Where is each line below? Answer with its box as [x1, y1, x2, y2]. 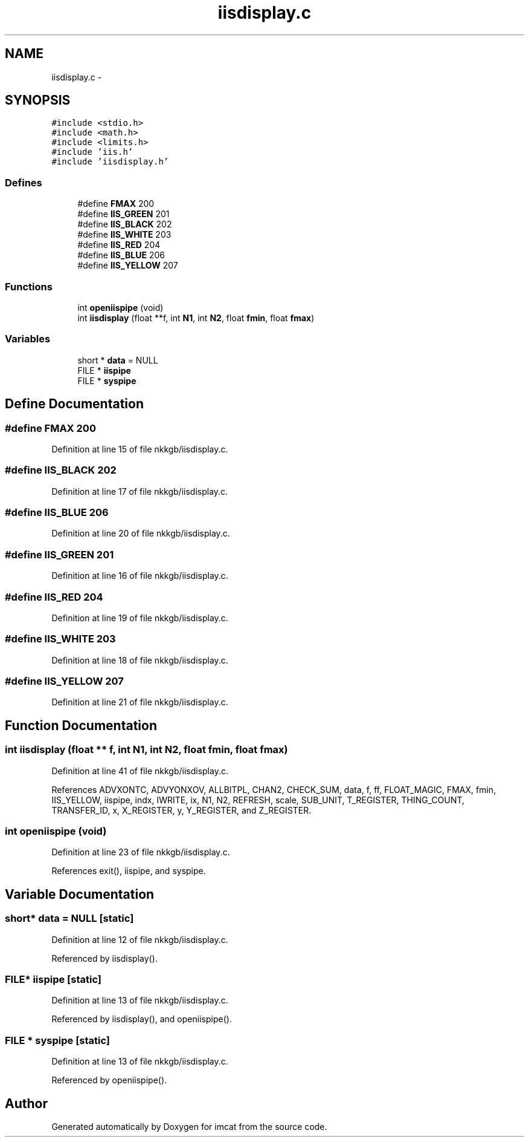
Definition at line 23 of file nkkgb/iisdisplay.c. [51, 847, 230, 858]
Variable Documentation [5, 886, 155, 902]
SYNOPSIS [5, 93, 71, 108]
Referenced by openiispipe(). [51, 1075, 167, 1086]
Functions [5, 280, 53, 293]
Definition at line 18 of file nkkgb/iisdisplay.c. [51, 654, 228, 665]
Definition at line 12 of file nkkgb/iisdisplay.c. [51, 934, 228, 945]
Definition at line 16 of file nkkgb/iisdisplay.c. [51, 570, 228, 581]
